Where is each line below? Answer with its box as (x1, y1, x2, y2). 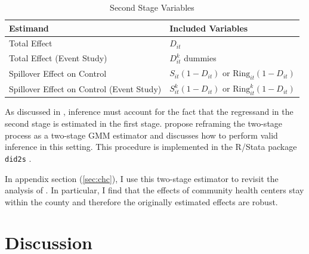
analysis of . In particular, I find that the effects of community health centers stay (5, 184, 304, 196)
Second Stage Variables (110, 1, 194, 13)
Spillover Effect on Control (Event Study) (9, 82, 162, 95)
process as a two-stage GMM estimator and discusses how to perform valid (5, 128, 278, 141)
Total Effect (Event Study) (9, 52, 107, 64)
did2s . (5, 152, 32, 164)
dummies (184, 52, 217, 64)
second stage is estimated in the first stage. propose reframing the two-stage (5, 117, 283, 130)
